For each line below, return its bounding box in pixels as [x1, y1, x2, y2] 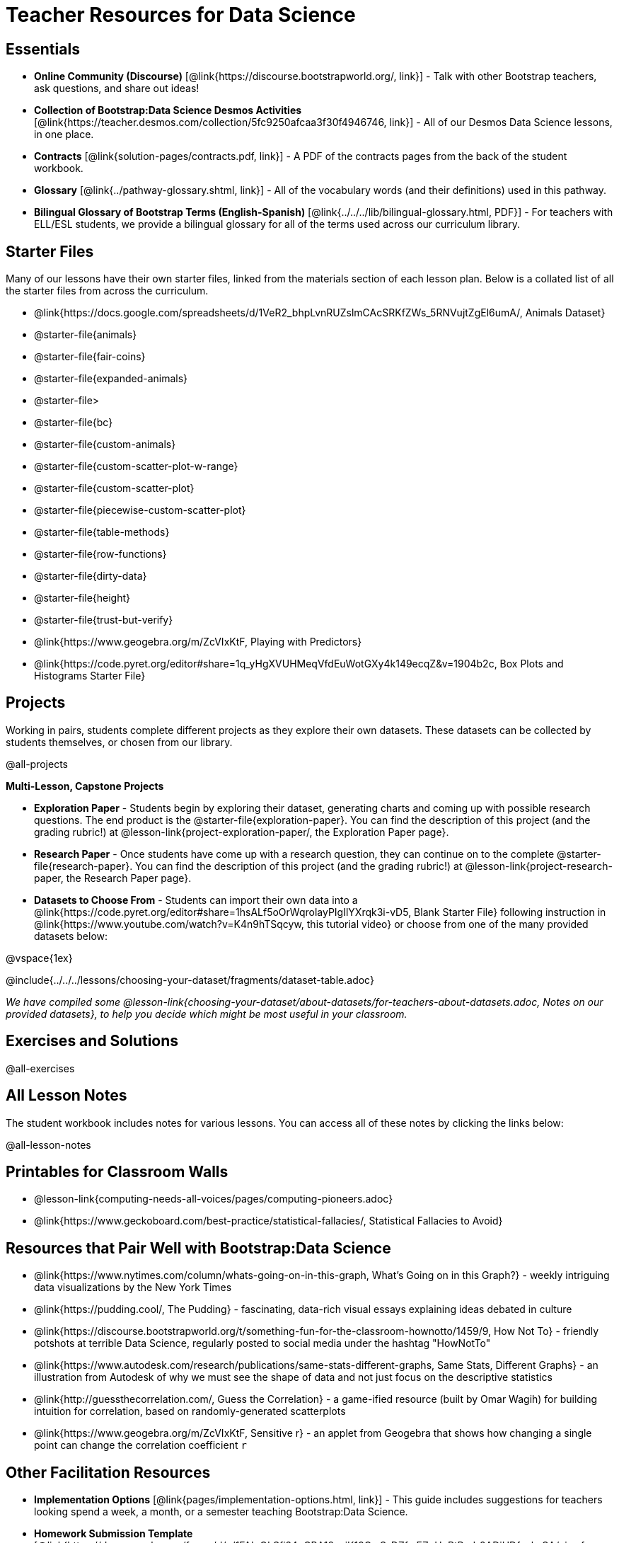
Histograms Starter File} [34, 670, 146, 682]
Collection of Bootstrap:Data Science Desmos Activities [34, 104, 302, 117]
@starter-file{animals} [34, 328, 137, 341]
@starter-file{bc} [34, 416, 113, 429]
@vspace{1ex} [6, 951, 73, 964]
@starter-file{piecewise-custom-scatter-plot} [34, 504, 246, 517]
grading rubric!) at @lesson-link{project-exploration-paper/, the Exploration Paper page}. [34, 825, 449, 838]
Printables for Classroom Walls [6, 1162, 228, 1181]
